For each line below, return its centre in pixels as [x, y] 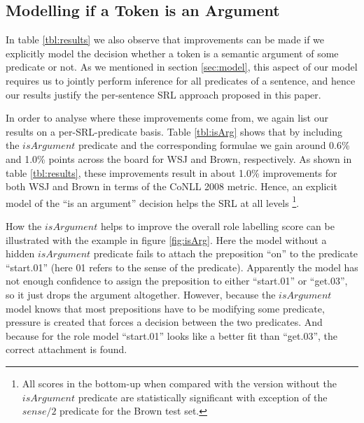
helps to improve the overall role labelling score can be [217, 225]
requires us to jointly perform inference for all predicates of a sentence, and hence [181, 80]
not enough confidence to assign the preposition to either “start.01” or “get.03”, [177, 281]
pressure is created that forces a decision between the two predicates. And [164, 322]
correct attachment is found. [66, 349]
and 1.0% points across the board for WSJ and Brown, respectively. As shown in [179, 158]
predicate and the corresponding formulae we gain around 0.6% [214, 145]
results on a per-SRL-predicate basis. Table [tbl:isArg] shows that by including [174, 131]
